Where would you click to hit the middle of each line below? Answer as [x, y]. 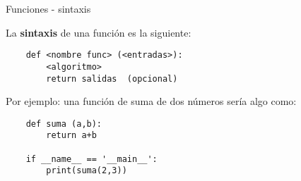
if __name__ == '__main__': [92, 159]
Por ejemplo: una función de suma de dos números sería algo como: [151, 101]
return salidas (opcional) [112, 79]
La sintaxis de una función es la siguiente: [99, 32]
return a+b [71, 136]
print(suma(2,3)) [87, 171]
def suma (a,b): [64, 124]
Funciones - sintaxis [48, 8]
